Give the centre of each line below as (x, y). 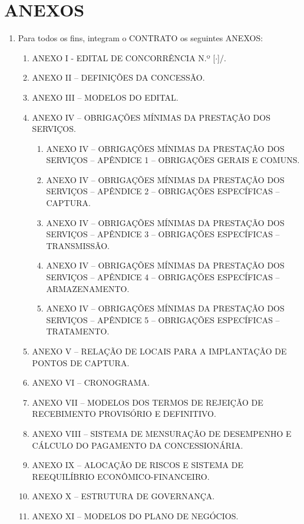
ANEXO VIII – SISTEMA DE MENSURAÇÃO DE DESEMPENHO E (162, 433)
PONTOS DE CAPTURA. (81, 362)
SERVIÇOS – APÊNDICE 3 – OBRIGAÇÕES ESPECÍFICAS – (163, 234)
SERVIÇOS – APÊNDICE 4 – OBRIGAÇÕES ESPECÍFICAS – (163, 277)
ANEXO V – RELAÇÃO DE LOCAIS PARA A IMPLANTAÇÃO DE (159, 351)
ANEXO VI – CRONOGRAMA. (91, 382)
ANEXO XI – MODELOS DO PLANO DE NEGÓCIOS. (135, 515)
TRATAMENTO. (78, 331)
